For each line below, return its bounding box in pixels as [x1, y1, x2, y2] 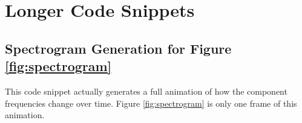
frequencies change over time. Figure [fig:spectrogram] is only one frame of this [5, 96, 297, 109]
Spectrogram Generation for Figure [5, 39, 232, 57]
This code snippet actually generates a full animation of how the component [5, 84, 287, 97]
